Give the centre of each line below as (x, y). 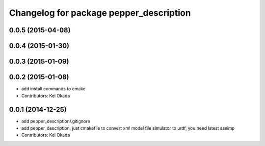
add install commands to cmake (53, 89)
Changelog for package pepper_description (100, 13)
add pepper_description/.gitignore (56, 121)
